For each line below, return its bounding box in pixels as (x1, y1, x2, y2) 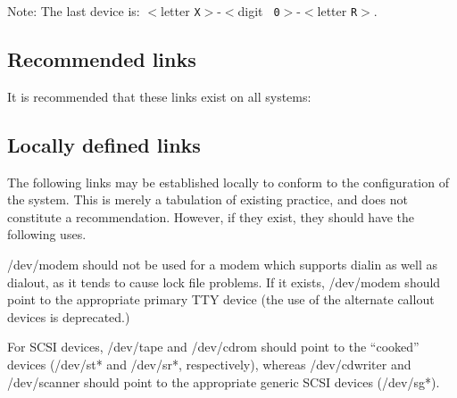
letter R (317, 2, 358, 20)
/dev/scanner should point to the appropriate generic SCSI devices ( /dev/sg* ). (7, 372, 440, 391)
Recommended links (7, 46, 196, 73)
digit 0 (237, 2, 280, 20)
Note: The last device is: (7, 2, 140, 20)
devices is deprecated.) (7, 307, 130, 326)
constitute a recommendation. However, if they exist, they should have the (7, 207, 415, 226)
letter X (161, 2, 201, 20)
